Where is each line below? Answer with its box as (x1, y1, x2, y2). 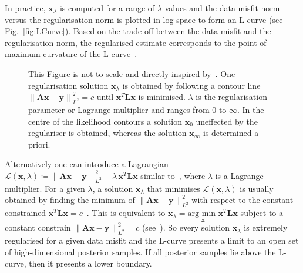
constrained (5, 207, 46, 219)
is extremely (244, 221, 288, 234)
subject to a (240, 207, 284, 219)
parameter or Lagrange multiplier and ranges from (28, 103, 210, 115)
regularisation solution (28, 79, 109, 91)
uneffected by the (196, 115, 258, 127)
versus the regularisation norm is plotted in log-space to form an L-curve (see (5, 13, 283, 25)
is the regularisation (196, 91, 267, 103)
